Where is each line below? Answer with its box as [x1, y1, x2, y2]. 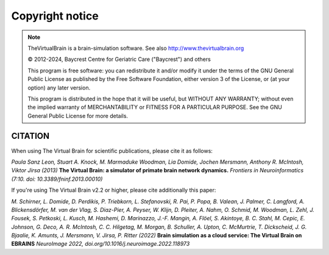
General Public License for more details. [27, 112, 128, 119]
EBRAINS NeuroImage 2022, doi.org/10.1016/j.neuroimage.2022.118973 [11, 240, 190, 248]
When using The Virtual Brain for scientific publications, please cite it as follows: [11, 147, 213, 155]
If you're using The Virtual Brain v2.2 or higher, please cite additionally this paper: [11, 186, 216, 194]
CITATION [11, 131, 50, 141]
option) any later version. [27, 84, 91, 91]
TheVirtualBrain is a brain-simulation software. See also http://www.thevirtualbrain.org [27, 44, 244, 52]
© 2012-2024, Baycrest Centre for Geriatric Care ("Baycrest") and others [27, 55, 211, 63]
